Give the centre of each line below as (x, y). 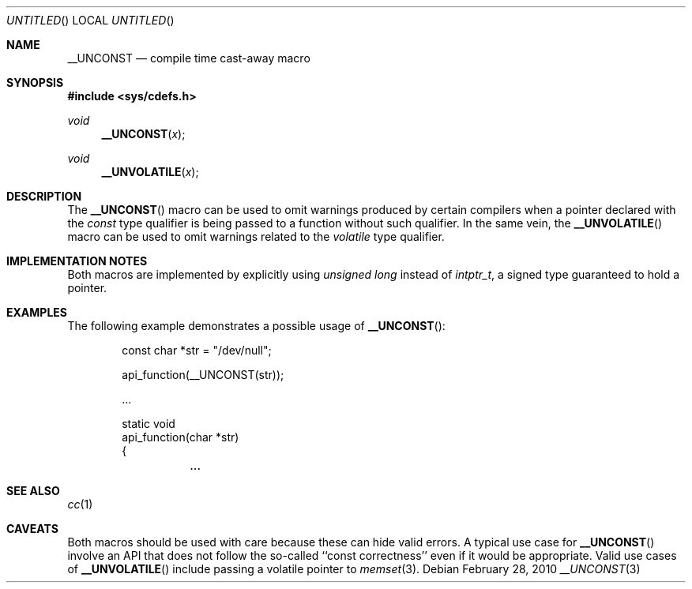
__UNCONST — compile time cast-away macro (189, 58)
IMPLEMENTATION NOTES (77, 261)
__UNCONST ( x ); (143, 134)
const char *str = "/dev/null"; (197, 350)
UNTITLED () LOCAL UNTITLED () (90, 20)
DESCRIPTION (44, 196)
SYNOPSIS (35, 83)
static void (149, 424)
